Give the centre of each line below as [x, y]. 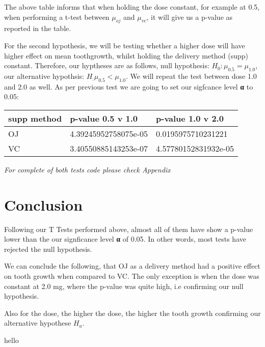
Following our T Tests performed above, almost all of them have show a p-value [129, 229]
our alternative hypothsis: [44, 76]
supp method [35, 118]
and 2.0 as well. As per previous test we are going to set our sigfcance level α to [129, 86]
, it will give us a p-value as [190, 17]
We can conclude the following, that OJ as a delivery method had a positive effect [132, 266]
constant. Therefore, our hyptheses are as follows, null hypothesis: [107, 65]
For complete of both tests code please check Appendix [87, 169]
